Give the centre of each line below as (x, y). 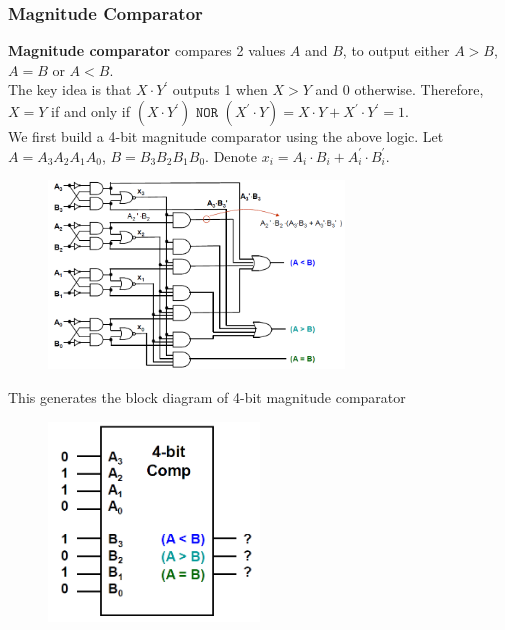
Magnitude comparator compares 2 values (147, 50)
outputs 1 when (220, 89)
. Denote (231, 155)
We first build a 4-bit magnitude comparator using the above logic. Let (226, 136)
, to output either (396, 50)
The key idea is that (70, 89)
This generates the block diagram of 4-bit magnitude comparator (207, 396)
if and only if (91, 111)
